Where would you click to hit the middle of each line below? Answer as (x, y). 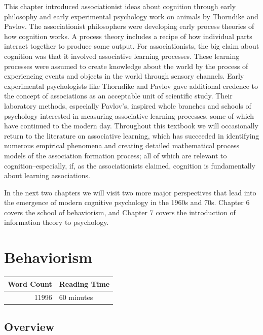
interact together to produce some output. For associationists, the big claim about (132, 46)
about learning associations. (47, 175)
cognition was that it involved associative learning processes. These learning (122, 56)
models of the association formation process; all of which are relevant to (116, 155)
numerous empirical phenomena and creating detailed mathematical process (122, 145)
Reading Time (84, 283)
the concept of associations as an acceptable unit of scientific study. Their (118, 96)
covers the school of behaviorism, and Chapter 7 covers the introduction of (120, 212)
